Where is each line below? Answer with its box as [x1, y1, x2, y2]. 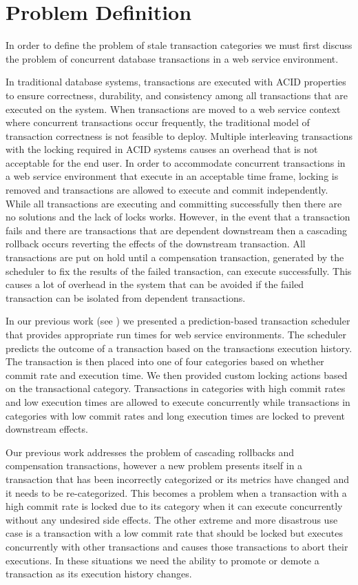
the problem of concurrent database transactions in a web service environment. [6, 51, 339, 65]
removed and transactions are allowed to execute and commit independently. [6, 183, 328, 197]
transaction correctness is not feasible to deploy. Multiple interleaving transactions [6, 128, 352, 143]
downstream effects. [6, 422, 88, 436]
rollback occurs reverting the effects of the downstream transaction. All [6, 236, 306, 251]
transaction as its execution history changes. [6, 566, 192, 581]
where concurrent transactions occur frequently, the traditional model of [6, 115, 310, 130]
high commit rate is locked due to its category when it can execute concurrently [6, 499, 343, 513]
